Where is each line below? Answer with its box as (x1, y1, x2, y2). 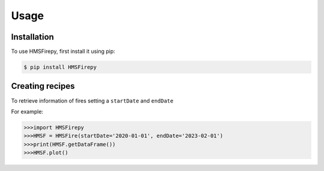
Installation (11, 32, 54, 42)
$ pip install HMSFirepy (23, 64, 97, 71)
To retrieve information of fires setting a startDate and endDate (11, 97, 174, 104)
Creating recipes (11, 81, 75, 91)
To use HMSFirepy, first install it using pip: (11, 48, 115, 55)
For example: (11, 108, 44, 115)
